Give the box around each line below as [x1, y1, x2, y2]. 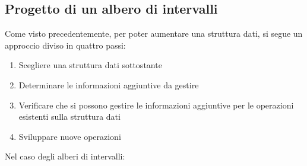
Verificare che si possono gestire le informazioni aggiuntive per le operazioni [18, 98, 294, 111]
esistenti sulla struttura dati [18, 110, 121, 123]
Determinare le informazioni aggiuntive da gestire [18, 78, 199, 91]
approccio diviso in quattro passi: [5, 39, 126, 51]
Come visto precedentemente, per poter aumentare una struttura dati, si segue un [5, 27, 303, 40]
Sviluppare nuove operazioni [18, 130, 121, 142]
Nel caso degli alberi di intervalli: [5, 150, 125, 162]
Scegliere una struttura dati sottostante [18, 59, 162, 71]
